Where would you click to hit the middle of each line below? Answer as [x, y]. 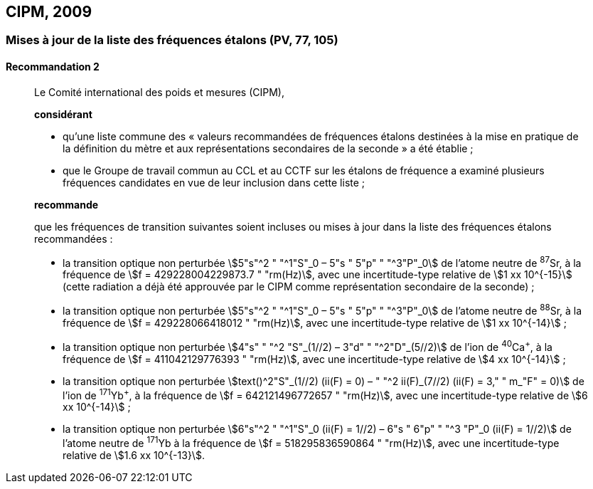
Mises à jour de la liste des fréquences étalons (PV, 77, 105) [172, 40]
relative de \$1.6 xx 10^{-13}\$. [134, 455]
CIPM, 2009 [49, 12]
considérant [63, 114]
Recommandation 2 [53, 67]
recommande [66, 204]
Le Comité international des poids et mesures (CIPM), [159, 92]
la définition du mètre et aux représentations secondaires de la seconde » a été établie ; [268, 148]
